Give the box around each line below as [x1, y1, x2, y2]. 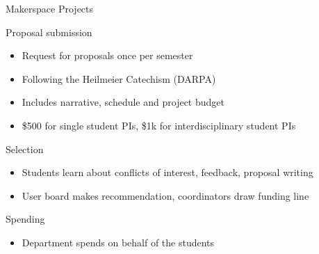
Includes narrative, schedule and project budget [22, 95, 224, 109]
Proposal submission [6, 24, 92, 39]
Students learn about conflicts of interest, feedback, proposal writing [22, 165, 313, 180]
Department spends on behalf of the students [22, 235, 215, 249]
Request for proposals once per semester [22, 48, 193, 63]
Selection [6, 141, 44, 156]
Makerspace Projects [6, 1, 94, 15]
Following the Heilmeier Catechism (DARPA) [22, 71, 216, 86]
